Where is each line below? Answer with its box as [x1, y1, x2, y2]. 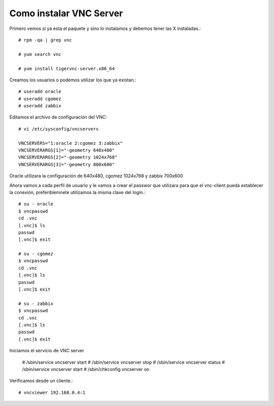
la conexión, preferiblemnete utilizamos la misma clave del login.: [9, 189, 146, 195]
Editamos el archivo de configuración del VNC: [9, 114, 108, 120]
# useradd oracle [18, 89, 61, 95]
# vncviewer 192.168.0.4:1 [18, 389, 86, 395]
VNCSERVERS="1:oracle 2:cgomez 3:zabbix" [18, 140, 123, 146]
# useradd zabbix [18, 103, 61, 109]
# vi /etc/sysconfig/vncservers [18, 126, 99, 132]
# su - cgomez [18, 251, 53, 257]
